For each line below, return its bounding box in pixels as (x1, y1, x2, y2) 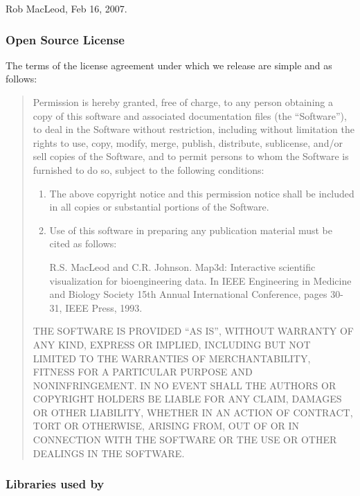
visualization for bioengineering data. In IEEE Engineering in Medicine (49, 273, 352, 287)
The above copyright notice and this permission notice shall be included (49, 186, 354, 200)
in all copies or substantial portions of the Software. (49, 200, 269, 214)
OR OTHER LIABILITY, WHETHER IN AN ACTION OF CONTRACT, (33, 405, 353, 419)
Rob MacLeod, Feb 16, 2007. (6, 1, 127, 15)
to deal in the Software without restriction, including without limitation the (33, 122, 354, 136)
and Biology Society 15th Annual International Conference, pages (49, 287, 327, 301)
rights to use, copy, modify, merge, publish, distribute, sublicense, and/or (33, 135, 343, 150)
